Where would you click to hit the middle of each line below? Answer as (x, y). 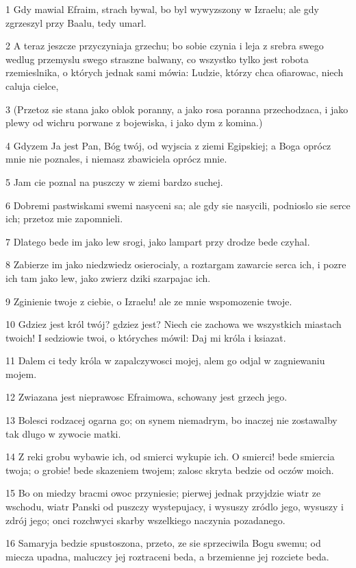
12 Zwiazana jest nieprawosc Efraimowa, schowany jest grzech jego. (147, 397)
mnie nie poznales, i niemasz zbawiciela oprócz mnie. (116, 159)
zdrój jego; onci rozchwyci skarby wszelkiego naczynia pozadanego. (145, 520)
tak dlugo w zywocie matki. (63, 433)
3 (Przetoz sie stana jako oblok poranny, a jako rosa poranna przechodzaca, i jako (177, 109)
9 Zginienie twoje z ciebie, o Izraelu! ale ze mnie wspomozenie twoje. (149, 301)
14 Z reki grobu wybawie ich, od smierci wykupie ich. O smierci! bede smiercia (170, 457)
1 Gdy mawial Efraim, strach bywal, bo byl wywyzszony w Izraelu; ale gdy (162, 9)
